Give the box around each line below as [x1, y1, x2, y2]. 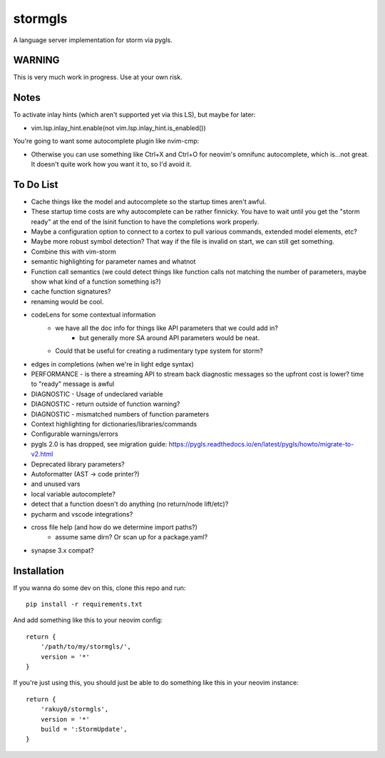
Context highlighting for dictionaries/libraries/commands [31, 420, 197, 429]
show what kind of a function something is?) [31, 277, 162, 286]
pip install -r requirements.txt [26, 600, 143, 609]
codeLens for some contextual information [31, 311, 156, 319]
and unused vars [31, 479, 81, 489]
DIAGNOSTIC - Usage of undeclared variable [31, 389, 163, 398]
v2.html [31, 450, 53, 459]
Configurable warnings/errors [31, 429, 119, 439]
